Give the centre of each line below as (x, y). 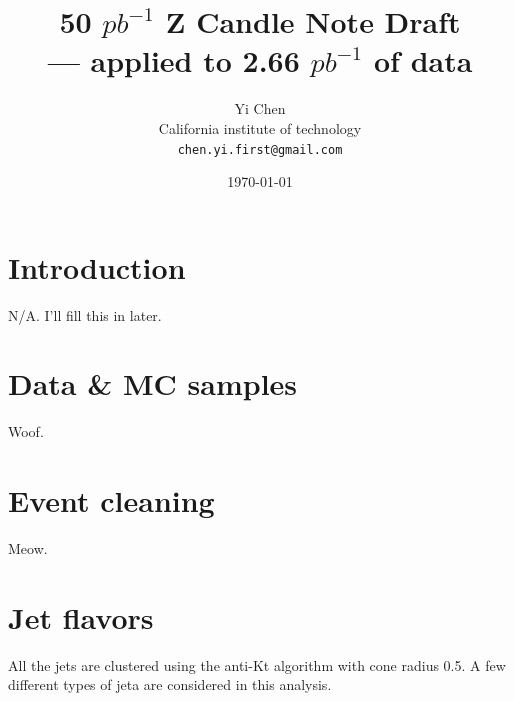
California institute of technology (260, 127)
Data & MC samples (153, 383)
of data (423, 60)
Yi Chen (260, 108)
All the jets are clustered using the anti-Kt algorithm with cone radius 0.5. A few (257, 664)
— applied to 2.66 (173, 60)
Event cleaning (111, 500)
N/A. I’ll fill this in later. (85, 314)
